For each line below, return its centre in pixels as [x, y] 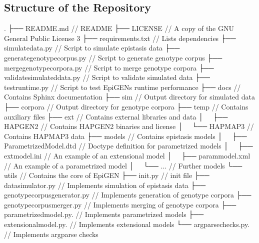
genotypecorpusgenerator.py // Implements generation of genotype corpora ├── [128, 195]
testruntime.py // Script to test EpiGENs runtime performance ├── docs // [122, 87]
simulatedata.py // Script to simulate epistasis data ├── [92, 48]
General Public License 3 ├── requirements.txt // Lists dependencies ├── [120, 38]
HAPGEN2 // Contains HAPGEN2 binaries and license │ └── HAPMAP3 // [129, 126]
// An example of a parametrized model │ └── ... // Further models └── [123, 165]
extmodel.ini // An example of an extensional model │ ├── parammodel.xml [127, 155]
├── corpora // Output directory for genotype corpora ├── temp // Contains [126, 106]
